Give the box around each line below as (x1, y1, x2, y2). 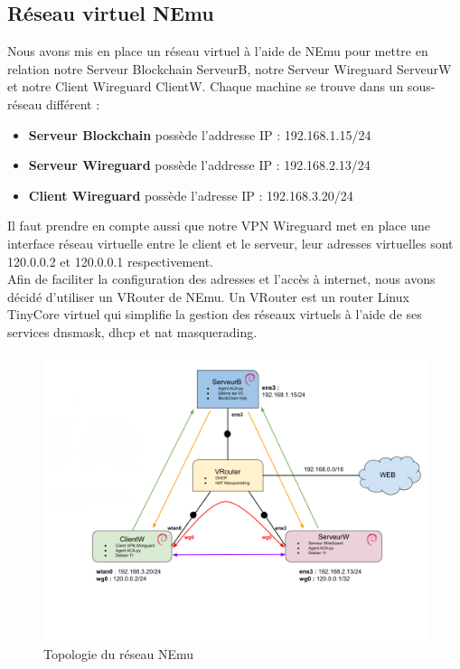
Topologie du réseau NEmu (43, 645, 193, 664)
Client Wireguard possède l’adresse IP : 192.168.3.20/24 (28, 185, 353, 204)
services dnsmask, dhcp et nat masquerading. (7, 322, 258, 341)
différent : (45, 94, 100, 113)
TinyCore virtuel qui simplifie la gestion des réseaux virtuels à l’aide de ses (7, 305, 422, 324)
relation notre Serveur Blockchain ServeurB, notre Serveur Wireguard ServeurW (7, 59, 452, 78)
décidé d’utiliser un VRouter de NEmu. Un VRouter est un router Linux (7, 287, 409, 306)
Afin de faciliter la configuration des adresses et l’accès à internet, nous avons (7, 269, 436, 288)
